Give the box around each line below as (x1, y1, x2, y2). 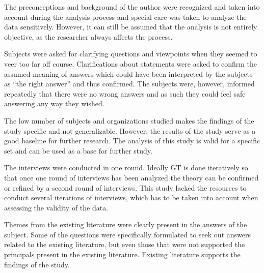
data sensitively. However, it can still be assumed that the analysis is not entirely (4, 21, 257, 32)
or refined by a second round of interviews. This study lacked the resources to (4, 182, 247, 193)
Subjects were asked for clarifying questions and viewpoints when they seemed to (4, 48, 257, 59)
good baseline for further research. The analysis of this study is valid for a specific (4, 135, 260, 146)
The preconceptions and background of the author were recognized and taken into (4, 2, 260, 12)
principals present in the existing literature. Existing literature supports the (4, 249, 241, 260)
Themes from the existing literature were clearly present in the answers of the (4, 219, 247, 230)
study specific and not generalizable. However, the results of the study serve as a (4, 125, 256, 136)
